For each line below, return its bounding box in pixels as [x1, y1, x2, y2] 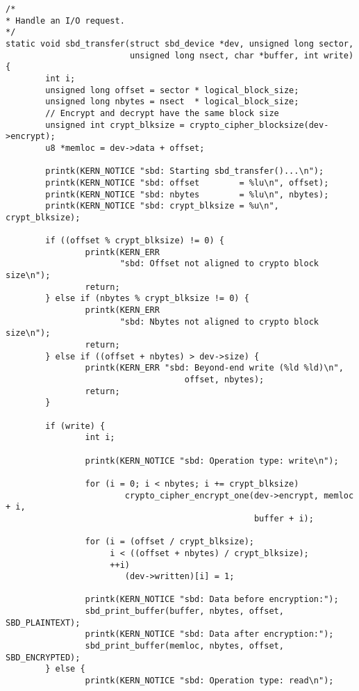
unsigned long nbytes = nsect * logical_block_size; [45, 97, 299, 107]
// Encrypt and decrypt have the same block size [45, 108, 279, 118]
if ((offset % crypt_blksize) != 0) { [45, 236, 224, 246]
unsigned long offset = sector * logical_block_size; [45, 85, 299, 95]
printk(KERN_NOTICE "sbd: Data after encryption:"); [85, 629, 334, 640]
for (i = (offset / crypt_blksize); [85, 537, 254, 547]
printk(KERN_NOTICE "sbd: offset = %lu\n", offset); [45, 177, 329, 188]
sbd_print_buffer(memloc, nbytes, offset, [85, 641, 284, 651]
